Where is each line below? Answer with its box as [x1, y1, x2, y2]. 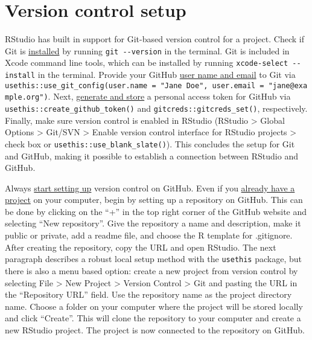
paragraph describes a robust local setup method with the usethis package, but [5, 252, 302, 265]
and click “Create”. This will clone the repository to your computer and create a [5, 312, 301, 324]
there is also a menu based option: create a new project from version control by [5, 264, 298, 277]
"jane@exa [268, 81, 308, 90]
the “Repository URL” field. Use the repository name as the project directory [5, 288, 292, 301]
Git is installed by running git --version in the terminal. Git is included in [5, 44, 290, 57]
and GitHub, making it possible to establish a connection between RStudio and [5, 149, 298, 162]
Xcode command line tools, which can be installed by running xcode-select [5, 56, 288, 69]
